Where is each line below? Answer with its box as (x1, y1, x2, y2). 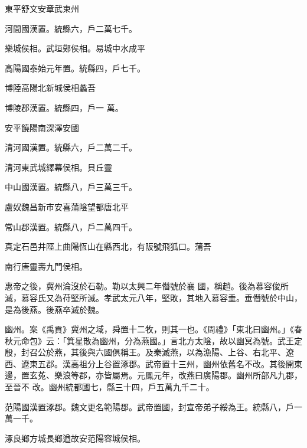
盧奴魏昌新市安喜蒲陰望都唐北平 (5, 200, 129, 212)
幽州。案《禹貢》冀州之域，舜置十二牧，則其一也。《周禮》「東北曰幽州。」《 (5, 323, 294, 335)
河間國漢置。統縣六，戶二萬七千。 (5, 22, 137, 34)
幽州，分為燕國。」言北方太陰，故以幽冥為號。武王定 (99, 334, 302, 346)
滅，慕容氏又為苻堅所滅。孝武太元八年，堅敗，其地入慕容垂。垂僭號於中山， (5, 291, 302, 303)
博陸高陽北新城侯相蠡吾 (5, 81, 96, 94)
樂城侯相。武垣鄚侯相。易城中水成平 (5, 42, 145, 54)
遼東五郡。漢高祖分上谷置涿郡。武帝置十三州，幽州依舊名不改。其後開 (21, 357, 294, 369)
